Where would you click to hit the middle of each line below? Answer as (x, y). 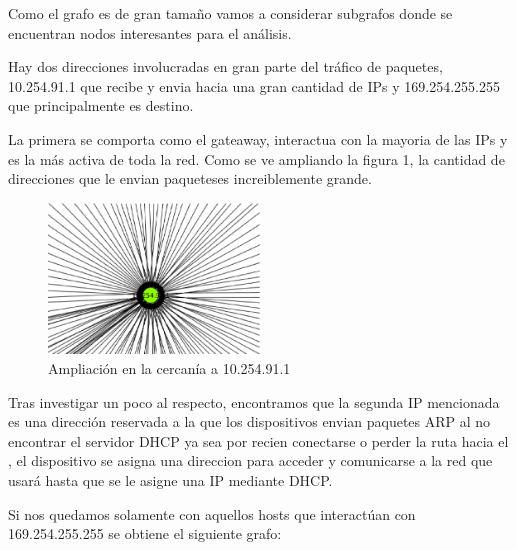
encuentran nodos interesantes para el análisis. (150, 32)
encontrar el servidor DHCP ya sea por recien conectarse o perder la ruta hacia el (258, 440)
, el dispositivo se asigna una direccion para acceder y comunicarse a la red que (250, 460)
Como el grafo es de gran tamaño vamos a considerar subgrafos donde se (230, 13)
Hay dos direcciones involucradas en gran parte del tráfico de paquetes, (225, 66)
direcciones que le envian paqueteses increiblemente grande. (190, 178)
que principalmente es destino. (101, 105)
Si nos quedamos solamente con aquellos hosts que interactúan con (212, 513)
